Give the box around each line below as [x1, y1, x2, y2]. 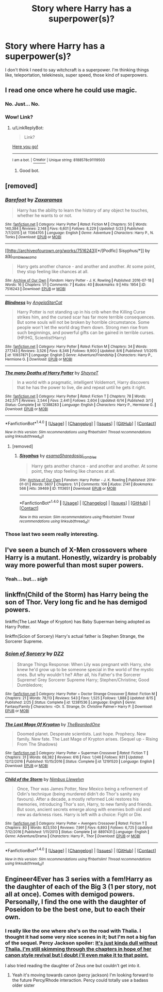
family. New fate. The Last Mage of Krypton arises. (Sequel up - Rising [16, 736, 158, 742]
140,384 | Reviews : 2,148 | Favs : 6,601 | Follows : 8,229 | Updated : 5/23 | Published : [5, 226, 145, 231]
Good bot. [19, 168, 40, 174]
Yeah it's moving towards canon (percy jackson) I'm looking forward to [12, 972, 154, 978]
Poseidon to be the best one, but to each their [5, 906, 146, 914]
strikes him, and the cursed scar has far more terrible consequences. [16, 314, 155, 320]
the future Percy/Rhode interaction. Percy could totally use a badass [12, 977, 149, 983]
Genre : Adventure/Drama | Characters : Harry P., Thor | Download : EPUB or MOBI [5, 833, 141, 839]
